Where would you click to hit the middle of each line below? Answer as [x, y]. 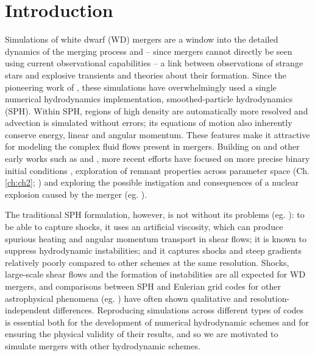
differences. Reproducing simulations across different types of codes [179, 310]
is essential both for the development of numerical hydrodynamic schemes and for [157, 322]
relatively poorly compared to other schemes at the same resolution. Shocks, [147, 262]
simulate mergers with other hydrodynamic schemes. [103, 345]
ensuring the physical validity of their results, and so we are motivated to [142, 334]
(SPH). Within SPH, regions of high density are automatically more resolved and [157, 110]
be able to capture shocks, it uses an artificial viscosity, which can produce [144, 227]
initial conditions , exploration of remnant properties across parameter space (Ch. [157, 170]
